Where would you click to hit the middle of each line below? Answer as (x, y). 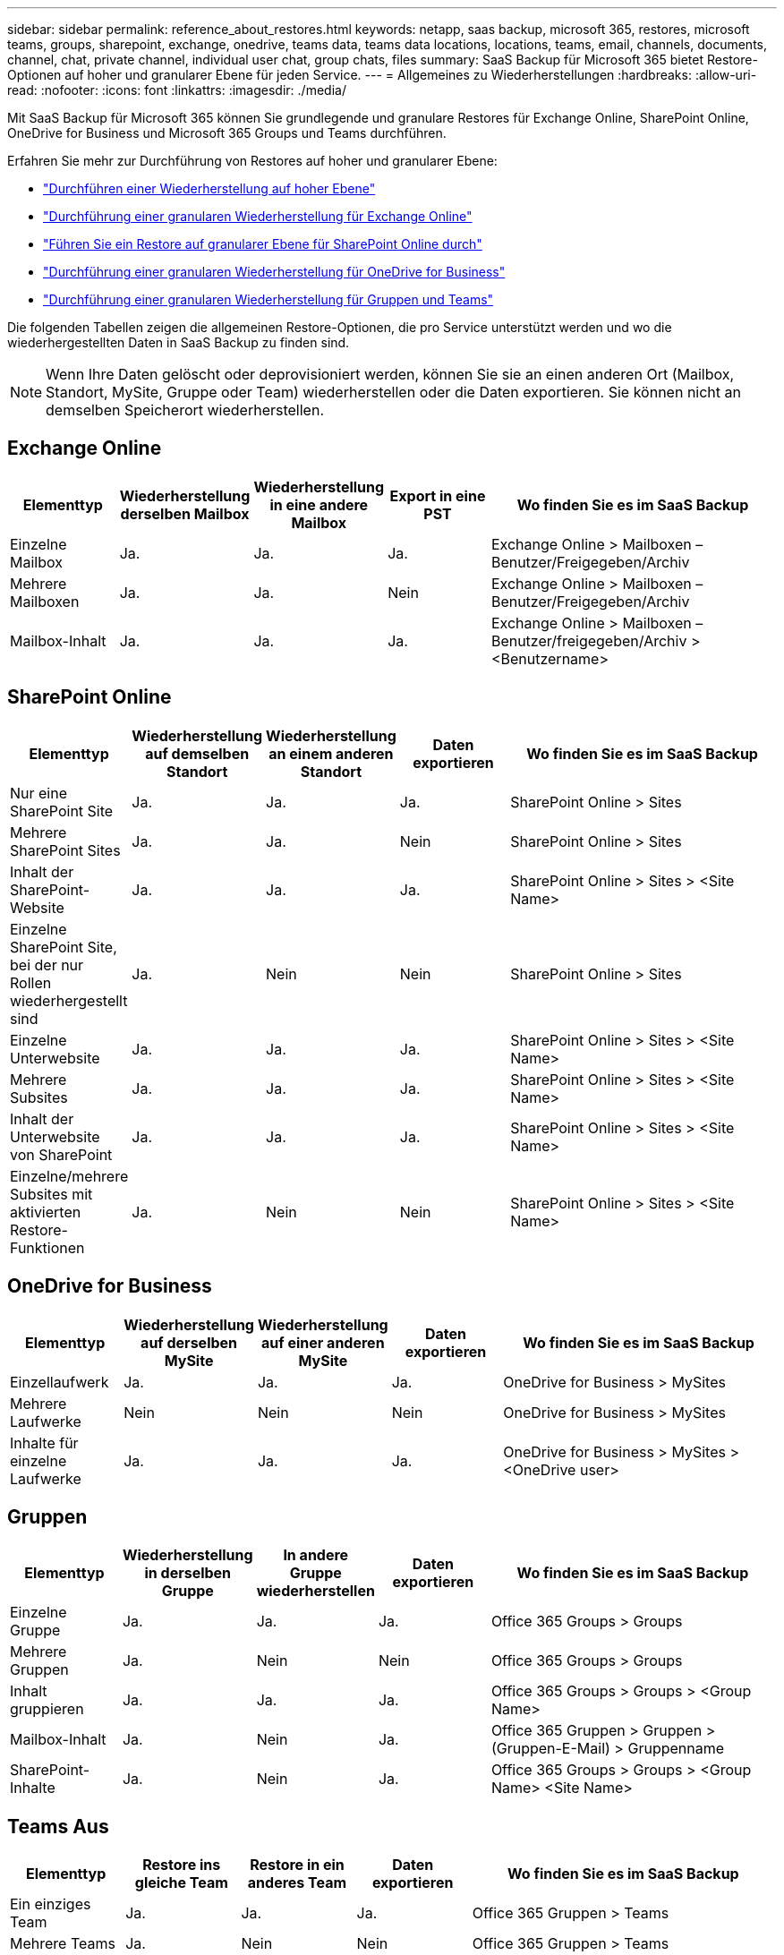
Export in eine (438, 495)
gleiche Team (181, 1883)
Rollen (31, 982)
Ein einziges (51, 1904)
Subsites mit (51, 1194)
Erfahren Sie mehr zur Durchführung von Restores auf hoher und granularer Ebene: (252, 161)
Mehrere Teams (63, 1944)
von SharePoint (61, 1154)
